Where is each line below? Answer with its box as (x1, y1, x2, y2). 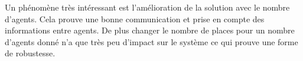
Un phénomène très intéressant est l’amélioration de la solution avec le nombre (5, 1, 290, 13)
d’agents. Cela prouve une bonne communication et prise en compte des (5, 12, 265, 25)
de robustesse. (5, 47, 56, 59)
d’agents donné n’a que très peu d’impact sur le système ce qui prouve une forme (5, 35, 298, 48)
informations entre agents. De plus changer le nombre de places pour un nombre (5, 24, 295, 36)
